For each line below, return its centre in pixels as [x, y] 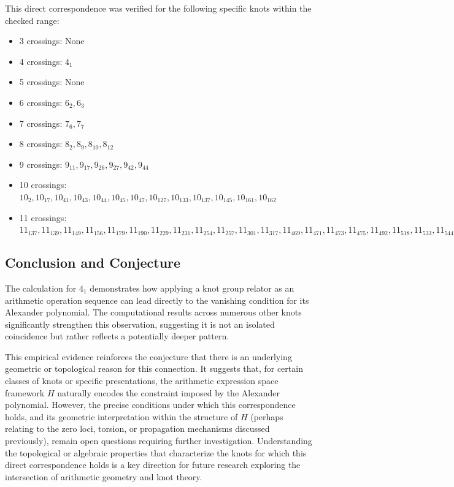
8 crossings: [41, 144]
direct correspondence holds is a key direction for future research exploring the [153, 465]
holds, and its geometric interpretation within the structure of [121, 416]
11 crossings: [43, 217]
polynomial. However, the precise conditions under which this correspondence [150, 405]
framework [25, 392]
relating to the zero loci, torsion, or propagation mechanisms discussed [137, 428]
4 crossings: [41, 61]
